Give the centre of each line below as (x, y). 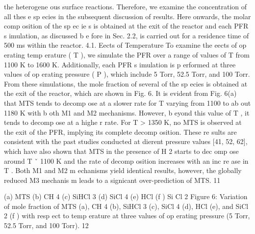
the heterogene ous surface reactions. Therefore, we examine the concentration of (126, 6)
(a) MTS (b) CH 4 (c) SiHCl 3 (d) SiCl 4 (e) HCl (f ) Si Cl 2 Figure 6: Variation (126, 196)
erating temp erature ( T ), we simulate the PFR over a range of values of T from (127, 54)
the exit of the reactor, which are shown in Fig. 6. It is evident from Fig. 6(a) (120, 93)
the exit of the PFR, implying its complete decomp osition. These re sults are (120, 132)
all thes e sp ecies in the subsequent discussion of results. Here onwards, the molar (127, 16)
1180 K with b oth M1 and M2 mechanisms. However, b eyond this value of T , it (127, 112)
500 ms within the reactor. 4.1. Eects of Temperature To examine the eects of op (125, 45)
